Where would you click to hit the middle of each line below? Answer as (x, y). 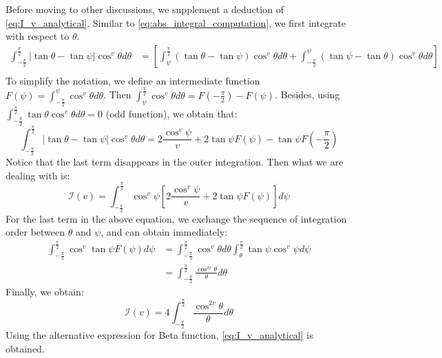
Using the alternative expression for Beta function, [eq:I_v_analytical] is (159, 335)
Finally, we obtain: (45, 292)
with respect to (38, 36)
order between (35, 232)
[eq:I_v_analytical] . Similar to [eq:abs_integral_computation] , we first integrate (176, 22)
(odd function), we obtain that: (171, 114)
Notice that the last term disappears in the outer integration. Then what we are (175, 162)
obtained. (25, 348)
